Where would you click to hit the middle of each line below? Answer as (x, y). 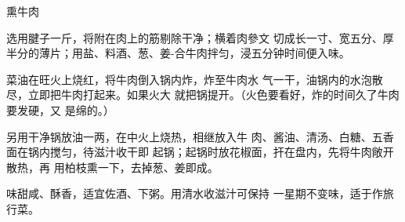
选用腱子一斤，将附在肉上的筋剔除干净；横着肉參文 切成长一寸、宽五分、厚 (200, 37)
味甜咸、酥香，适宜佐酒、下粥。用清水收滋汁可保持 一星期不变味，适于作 (195, 193)
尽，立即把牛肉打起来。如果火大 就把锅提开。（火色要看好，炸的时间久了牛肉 (203, 95)
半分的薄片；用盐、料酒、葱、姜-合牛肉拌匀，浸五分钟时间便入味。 (178, 53)
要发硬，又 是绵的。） (60, 109)
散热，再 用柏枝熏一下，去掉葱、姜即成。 (112, 167)
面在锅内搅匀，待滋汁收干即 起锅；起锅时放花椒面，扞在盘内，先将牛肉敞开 (200, 152)
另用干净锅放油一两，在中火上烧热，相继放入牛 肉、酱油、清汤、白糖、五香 (200, 136)
